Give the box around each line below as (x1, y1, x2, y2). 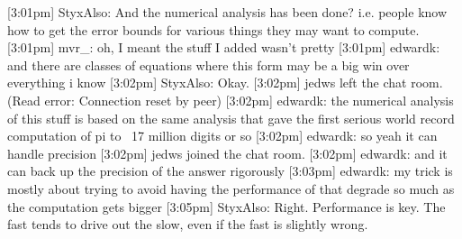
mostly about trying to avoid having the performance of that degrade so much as (7, 179, 455, 198)
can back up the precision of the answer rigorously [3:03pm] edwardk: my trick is (7, 161, 453, 180)
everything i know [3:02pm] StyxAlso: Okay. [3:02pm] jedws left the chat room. (7, 73, 443, 92)
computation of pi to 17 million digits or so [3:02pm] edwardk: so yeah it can (7, 126, 438, 145)
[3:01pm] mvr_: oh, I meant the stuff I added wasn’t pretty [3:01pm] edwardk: (7, 38, 440, 57)
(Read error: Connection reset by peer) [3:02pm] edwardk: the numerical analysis (7, 90, 454, 109)
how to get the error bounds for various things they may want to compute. (7, 20, 420, 39)
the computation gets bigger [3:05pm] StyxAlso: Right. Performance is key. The (7, 197, 446, 216)
